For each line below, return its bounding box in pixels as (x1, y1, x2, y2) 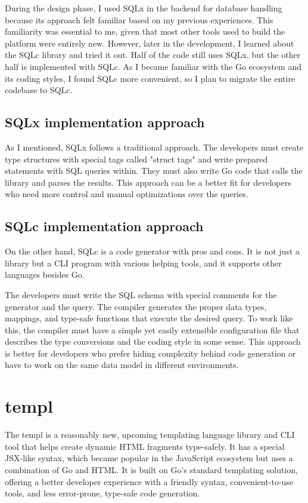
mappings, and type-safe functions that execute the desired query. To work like (5, 312, 293, 324)
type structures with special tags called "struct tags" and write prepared (5, 152, 268, 165)
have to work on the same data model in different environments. (5, 358, 239, 371)
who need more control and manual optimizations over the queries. (5, 188, 248, 200)
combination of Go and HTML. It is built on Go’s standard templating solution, (5, 463, 298, 476)
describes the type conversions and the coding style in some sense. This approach (5, 335, 301, 348)
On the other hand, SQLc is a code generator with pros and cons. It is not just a (5, 245, 300, 257)
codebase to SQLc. (5, 84, 73, 96)
